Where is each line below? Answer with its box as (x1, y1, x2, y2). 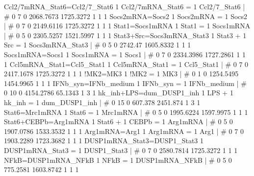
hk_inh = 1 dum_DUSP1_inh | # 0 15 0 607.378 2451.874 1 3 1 (4, 97, 201, 107)
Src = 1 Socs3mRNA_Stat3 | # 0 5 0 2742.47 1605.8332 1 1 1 (4, 40, 191, 50)
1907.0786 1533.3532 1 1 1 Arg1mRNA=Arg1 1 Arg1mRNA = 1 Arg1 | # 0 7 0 (4, 126, 244, 136)
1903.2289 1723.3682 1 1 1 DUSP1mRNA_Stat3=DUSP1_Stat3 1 (4, 135, 203, 146)
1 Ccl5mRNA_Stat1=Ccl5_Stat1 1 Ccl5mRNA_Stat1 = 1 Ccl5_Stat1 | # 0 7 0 (4, 59, 249, 69)
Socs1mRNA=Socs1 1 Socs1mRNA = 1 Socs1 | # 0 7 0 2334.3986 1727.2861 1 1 (4, 49, 246, 59)
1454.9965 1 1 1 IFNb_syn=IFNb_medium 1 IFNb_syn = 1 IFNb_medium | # (4, 78, 247, 88)
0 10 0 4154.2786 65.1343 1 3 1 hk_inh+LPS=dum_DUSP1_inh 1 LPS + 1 (4, 88, 233, 98)
